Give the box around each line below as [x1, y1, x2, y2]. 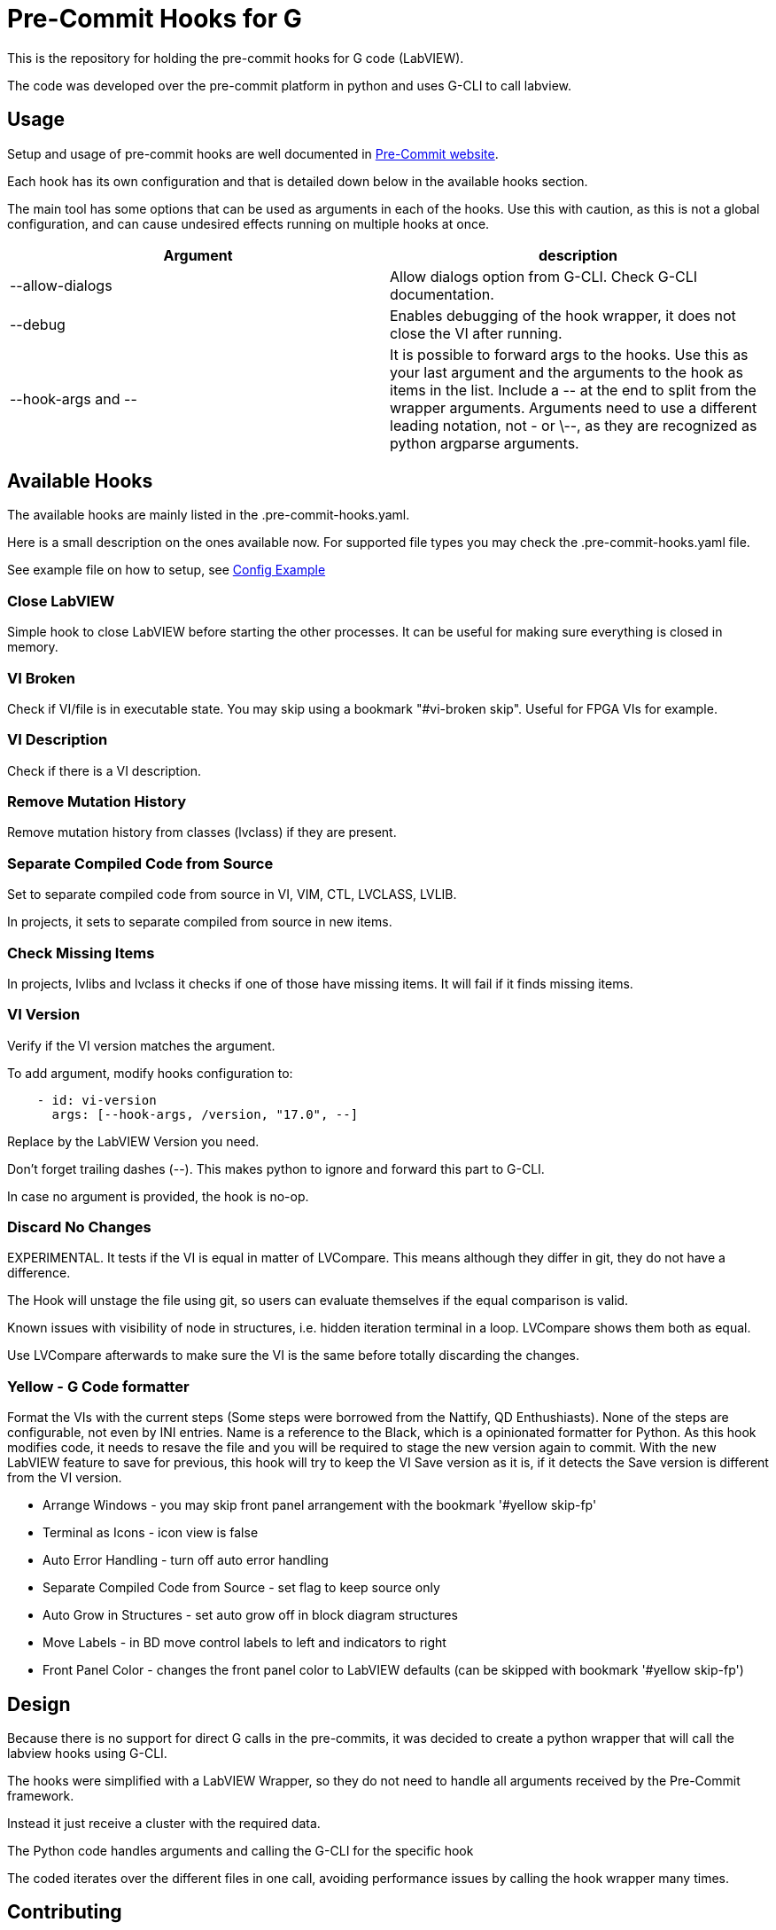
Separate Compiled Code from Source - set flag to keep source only [43, 1580, 440, 1596]
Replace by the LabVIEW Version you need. [7, 1133, 260, 1149]
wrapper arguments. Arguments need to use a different [390, 398, 757, 417]
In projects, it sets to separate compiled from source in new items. [7, 914, 392, 930]
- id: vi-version [36, 1092, 157, 1107]
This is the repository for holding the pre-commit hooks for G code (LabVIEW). [7, 50, 464, 66]
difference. [7, 1265, 71, 1281]
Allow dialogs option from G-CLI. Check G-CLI [390, 267, 698, 285]
